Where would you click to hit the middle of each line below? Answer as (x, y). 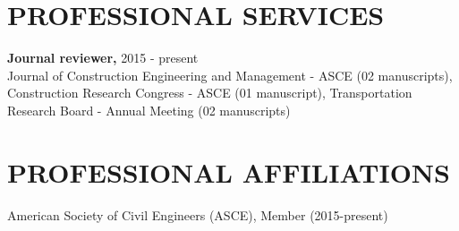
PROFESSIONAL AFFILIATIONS (229, 171)
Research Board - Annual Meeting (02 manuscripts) (149, 110)
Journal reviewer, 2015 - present (103, 58)
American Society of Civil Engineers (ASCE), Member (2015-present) (198, 214)
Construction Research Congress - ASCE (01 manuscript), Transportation (210, 93)
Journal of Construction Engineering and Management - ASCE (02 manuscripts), (230, 75)
